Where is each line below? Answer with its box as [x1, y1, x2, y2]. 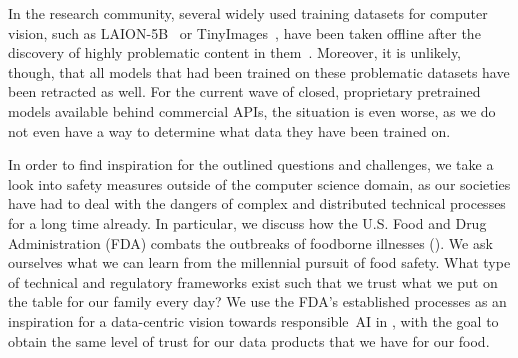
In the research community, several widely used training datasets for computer [8, 3, 488, 23]
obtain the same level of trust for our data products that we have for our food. [8, 330, 490, 351]
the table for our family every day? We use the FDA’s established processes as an [8, 291, 507, 312]
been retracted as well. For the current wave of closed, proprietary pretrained [8, 81, 481, 102]
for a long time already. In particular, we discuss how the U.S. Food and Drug [8, 212, 487, 233]
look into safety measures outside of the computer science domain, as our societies [8, 173, 511, 194]
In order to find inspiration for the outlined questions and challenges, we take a [8, 154, 494, 175]
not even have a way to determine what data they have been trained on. [8, 120, 451, 141]
